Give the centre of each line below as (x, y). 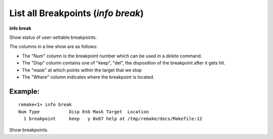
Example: (25, 91)
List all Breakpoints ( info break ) (77, 13)
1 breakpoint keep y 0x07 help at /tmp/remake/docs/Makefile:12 (113, 119)
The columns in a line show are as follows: (54, 47)
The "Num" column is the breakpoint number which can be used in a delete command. (112, 56)
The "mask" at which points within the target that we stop (82, 70)
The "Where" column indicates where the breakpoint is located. (88, 77)
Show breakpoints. (29, 130)
